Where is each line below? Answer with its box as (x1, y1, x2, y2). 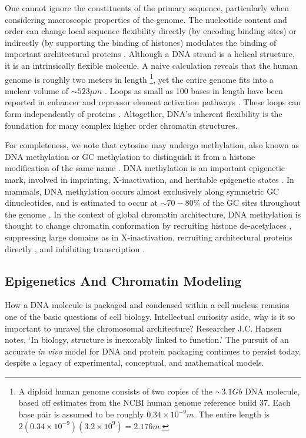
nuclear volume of (5, 84, 69, 96)
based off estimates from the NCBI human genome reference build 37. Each (18, 396, 291, 409)
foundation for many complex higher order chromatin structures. (5, 119, 238, 131)
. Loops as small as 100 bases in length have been (105, 84, 283, 96)
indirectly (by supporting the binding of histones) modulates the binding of (5, 36, 277, 48)
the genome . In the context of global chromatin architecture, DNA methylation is (5, 208, 301, 220)
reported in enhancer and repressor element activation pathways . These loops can (5, 96, 301, 108)
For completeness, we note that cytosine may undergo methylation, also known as (5, 139, 299, 151)
